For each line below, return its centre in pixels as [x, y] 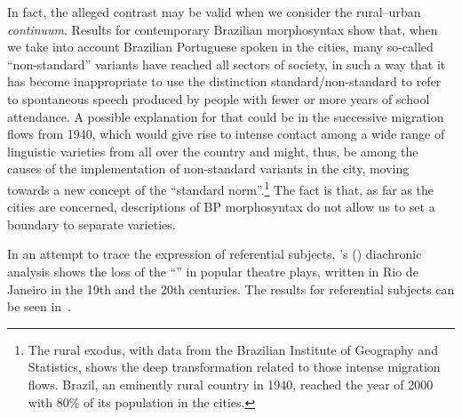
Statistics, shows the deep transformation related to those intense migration [234, 367]
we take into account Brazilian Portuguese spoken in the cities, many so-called [220, 47]
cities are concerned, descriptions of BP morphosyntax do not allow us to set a [221, 207]
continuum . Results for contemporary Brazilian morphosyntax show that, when [223, 29]
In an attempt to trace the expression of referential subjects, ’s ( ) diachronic [215, 254]
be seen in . [40, 306]
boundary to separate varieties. [92, 224]
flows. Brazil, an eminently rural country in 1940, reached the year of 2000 [231, 384]
